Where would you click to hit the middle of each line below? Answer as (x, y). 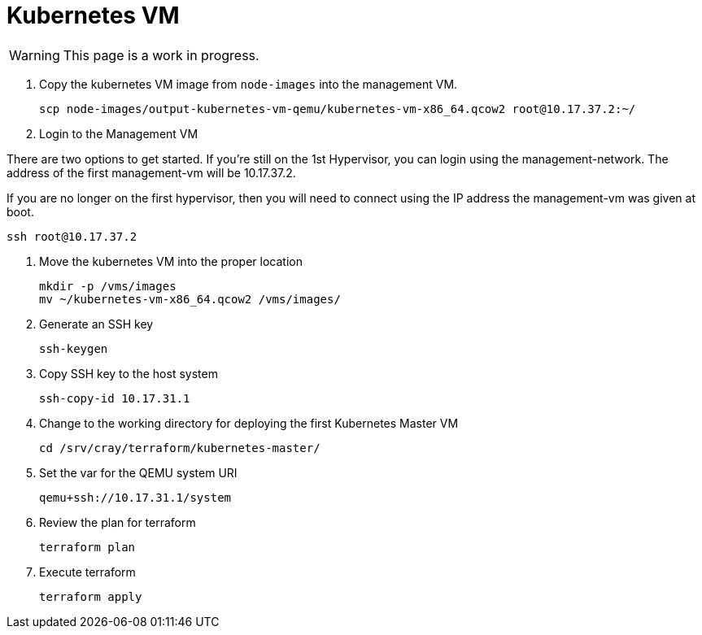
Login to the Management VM (119, 133)
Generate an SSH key (96, 324)
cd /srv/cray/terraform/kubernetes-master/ (180, 448)
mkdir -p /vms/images (108, 286)
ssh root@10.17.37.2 (72, 236)
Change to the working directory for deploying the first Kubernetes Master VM (249, 423)
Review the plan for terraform (118, 522)
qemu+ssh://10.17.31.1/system (135, 497)
